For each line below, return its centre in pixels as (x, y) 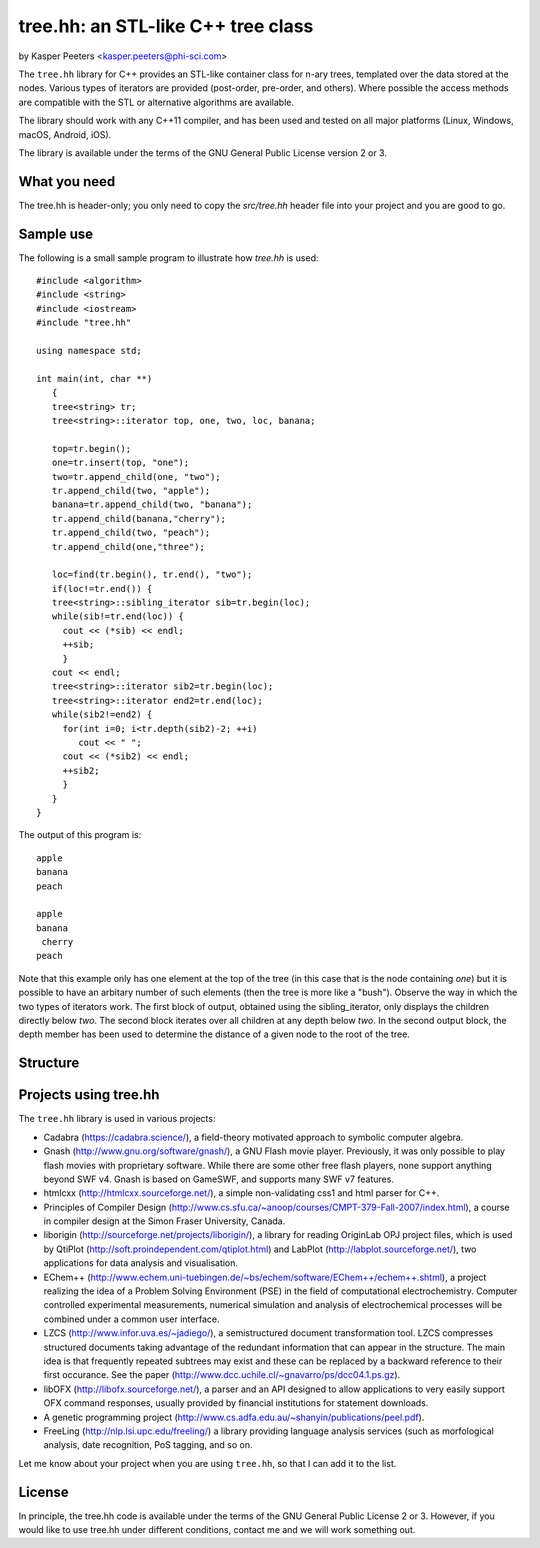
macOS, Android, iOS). (65, 134)
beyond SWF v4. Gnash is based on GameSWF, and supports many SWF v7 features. (219, 1179)
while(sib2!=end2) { (102, 714)
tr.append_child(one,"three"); (128, 546)
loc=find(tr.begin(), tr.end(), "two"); (152, 574)
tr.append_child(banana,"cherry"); (139, 518)
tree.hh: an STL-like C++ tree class (166, 26)
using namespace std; (89, 351)
